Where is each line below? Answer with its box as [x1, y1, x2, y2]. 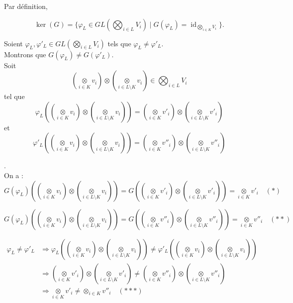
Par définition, [4, 1, 48, 11]
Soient [4, 38, 23, 48]
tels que [107, 38, 131, 48]
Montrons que [4, 49, 46, 59]
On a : [4, 170, 23, 180]
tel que [4, 91, 25, 101]
